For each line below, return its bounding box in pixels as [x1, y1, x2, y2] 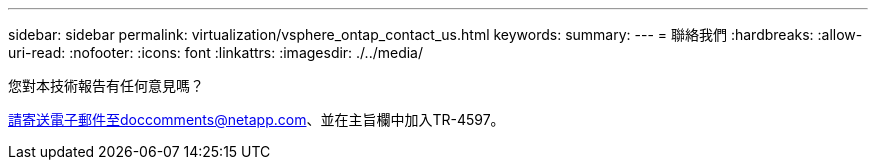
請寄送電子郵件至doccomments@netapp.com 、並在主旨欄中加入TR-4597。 [8, 111, 505, 128]
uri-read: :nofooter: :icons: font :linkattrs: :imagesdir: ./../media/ [8, 44, 424, 61]
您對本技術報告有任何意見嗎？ [8, 77, 204, 94]
